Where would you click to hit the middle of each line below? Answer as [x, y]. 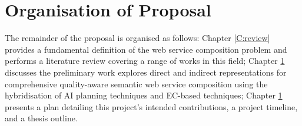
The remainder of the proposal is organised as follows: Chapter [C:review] [137, 38]
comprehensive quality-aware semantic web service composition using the [136, 84]
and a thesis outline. [41, 118]
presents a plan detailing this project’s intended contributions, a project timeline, [151, 106]
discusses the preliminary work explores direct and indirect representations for [146, 72]
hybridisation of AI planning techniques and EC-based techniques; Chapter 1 [144, 95]
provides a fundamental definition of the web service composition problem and [146, 49]
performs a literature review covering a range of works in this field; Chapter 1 [145, 61]
